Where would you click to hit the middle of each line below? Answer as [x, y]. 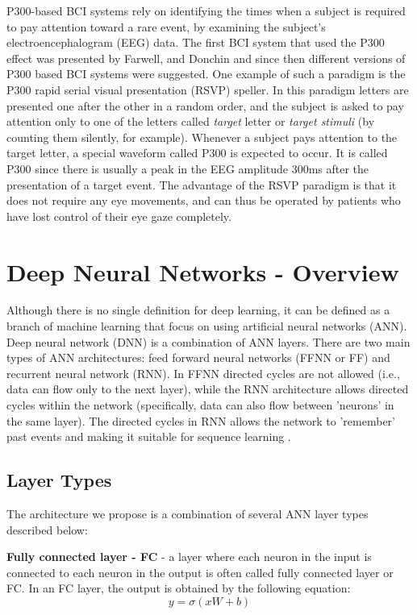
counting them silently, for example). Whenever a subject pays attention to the [202, 137]
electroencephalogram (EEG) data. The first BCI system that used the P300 [196, 42]
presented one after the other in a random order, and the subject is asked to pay [205, 105]
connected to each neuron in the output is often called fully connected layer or [200, 572]
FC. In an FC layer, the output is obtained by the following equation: [179, 588]
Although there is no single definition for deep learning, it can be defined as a [198, 310]
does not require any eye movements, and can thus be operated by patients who [204, 200]
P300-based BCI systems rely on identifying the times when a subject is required [206, 10]
